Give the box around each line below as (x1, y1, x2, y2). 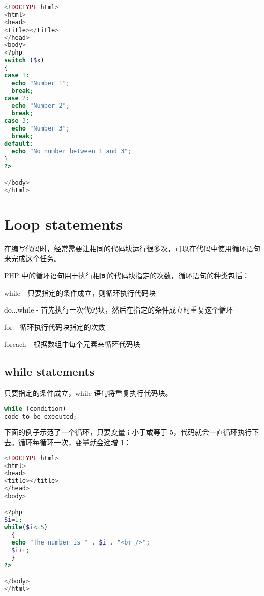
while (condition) (4, 405, 66, 412)
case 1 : (4, 71, 30, 79)
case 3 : (4, 117, 30, 125)
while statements (4, 364, 95, 379)
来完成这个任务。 (4, 253, 61, 264)
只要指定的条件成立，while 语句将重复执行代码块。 (4, 387, 172, 398)
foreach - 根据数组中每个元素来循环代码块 (4, 339, 140, 349)
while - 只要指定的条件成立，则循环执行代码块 (4, 287, 156, 298)
